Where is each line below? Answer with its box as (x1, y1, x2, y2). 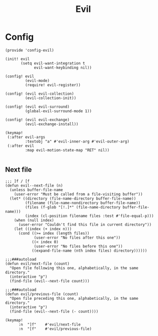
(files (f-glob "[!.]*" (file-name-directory (25, 204, 121, 209)
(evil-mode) (25, 78, 50, 83)
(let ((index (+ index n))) (14, 226, 72, 231)
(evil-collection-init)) (25, 95, 77, 100)
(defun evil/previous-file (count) (5, 291, 79, 296)
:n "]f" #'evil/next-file (18, 322, 81, 327)
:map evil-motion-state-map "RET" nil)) (25, 147, 110, 152)
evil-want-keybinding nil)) (34, 65, 92, 70)
